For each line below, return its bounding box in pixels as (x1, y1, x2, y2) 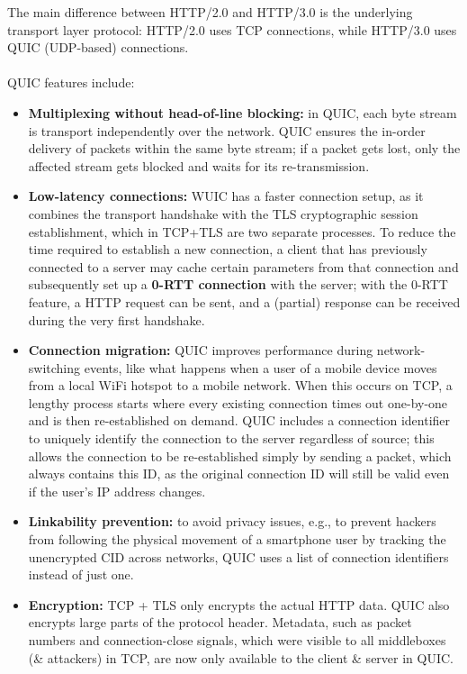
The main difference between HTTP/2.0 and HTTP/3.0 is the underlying (7, 3, 413, 21)
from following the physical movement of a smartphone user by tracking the (28, 530, 446, 549)
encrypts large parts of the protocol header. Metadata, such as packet (28, 613, 412, 632)
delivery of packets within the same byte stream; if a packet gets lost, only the (28, 139, 461, 158)
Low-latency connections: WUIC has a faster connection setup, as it (28, 187, 424, 205)
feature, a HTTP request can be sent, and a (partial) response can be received (28, 292, 461, 311)
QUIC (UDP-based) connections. (7, 38, 189, 57)
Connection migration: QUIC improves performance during (28, 341, 373, 360)
